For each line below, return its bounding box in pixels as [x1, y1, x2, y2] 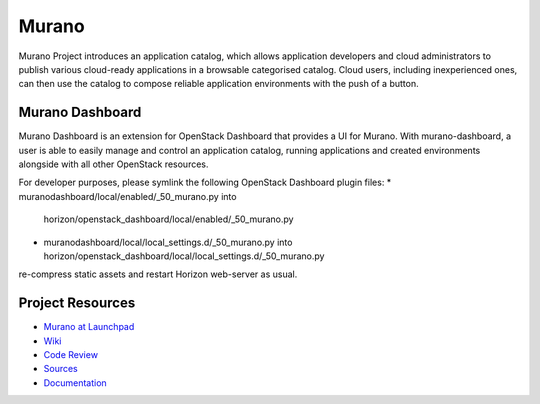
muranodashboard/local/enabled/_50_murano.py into [18, 190, 237, 202]
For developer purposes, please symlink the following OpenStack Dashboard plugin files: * [18, 176, 392, 189]
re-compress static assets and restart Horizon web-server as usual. [18, 268, 298, 280]
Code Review [43, 349, 99, 361]
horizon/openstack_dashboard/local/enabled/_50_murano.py [43, 213, 294, 225]
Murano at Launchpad [43, 321, 135, 333]
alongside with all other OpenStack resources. [18, 158, 209, 170]
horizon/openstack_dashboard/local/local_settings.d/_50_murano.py [43, 250, 325, 262]
